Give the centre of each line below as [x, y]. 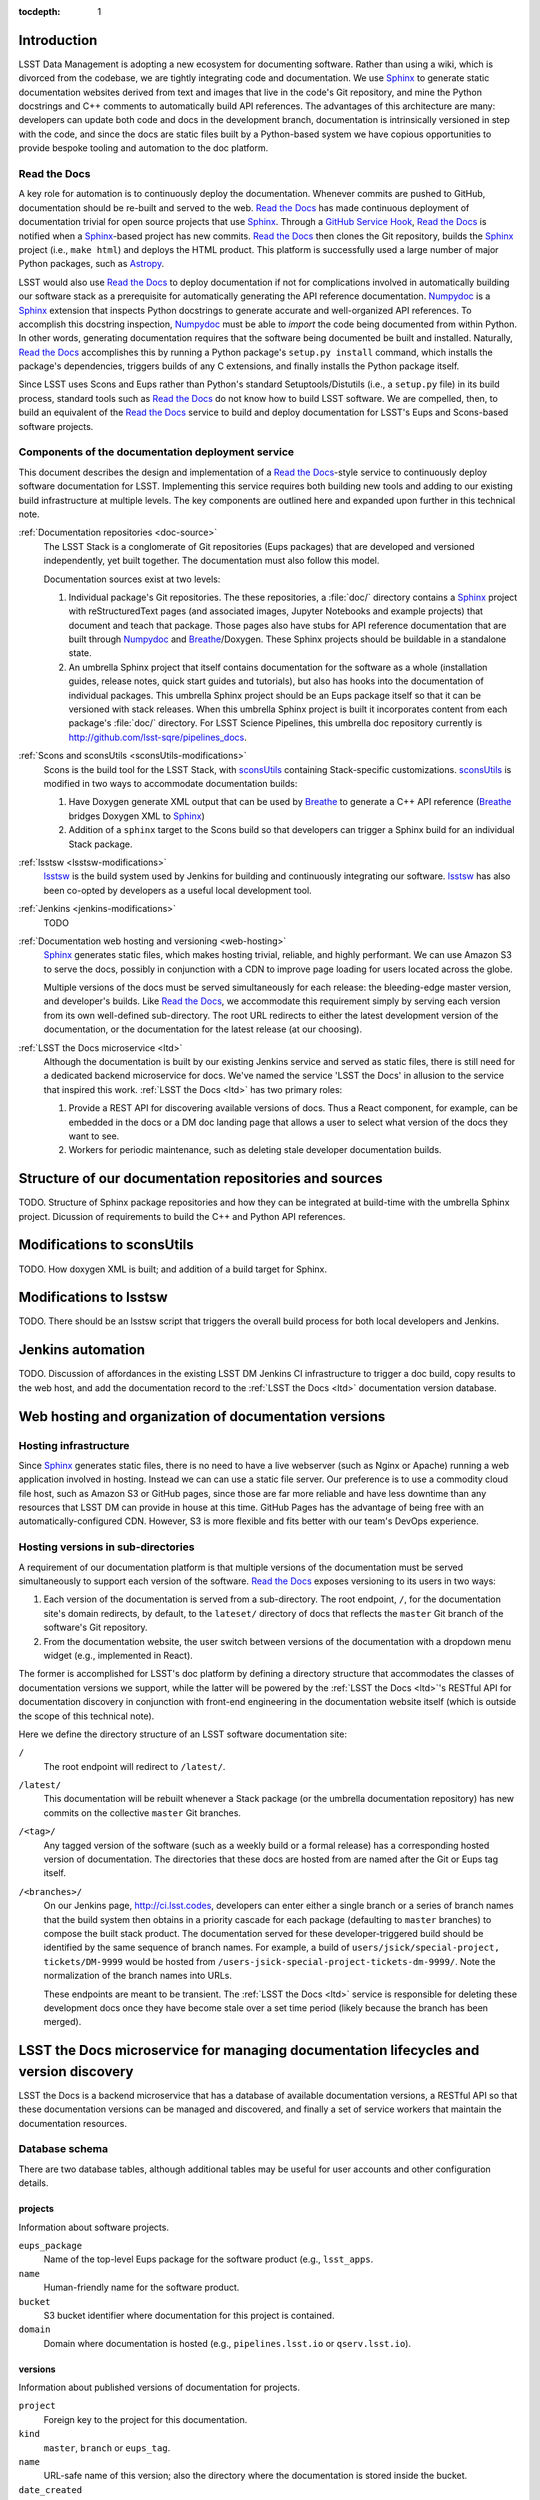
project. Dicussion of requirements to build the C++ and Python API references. [182, 1216]
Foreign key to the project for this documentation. [145, 2419]
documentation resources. [72, 2123]
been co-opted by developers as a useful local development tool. [177, 890]
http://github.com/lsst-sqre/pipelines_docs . [157, 737]
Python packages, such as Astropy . [91, 264]
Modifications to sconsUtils [106, 1245]
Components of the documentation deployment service [156, 452]
